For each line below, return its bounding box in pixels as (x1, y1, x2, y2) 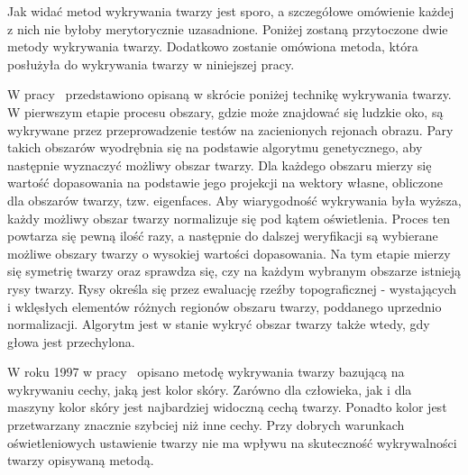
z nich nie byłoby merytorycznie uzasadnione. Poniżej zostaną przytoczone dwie (7, 19, 448, 38)
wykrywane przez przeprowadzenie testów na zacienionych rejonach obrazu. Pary (7, 120, 454, 139)
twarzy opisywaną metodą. (7, 451, 154, 470)
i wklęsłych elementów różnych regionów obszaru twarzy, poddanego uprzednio (7, 297, 442, 315)
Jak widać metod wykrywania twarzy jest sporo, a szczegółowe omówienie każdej (7, 2, 454, 20)
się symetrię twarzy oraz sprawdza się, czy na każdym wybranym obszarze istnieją (7, 261, 462, 280)
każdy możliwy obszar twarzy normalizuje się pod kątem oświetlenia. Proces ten (7, 208, 451, 227)
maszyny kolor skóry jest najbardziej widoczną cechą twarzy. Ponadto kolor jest (7, 397, 447, 416)
